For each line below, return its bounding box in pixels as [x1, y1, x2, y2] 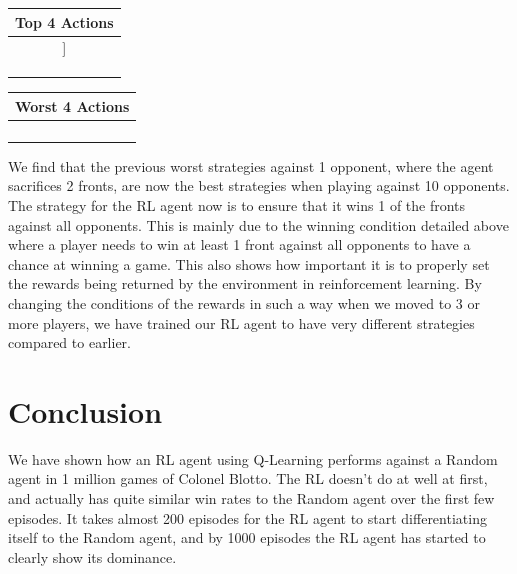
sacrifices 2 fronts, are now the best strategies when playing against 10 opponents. [8, 175, 510, 196]
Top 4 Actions [15, 11, 114, 32]
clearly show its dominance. [8, 546, 177, 567]
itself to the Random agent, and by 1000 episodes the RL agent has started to [8, 527, 486, 548]
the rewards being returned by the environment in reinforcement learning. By [8, 273, 482, 294]
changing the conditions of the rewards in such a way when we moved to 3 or [8, 292, 481, 313]
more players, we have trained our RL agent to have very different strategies [8, 312, 475, 333]
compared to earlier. [8, 332, 132, 353]
